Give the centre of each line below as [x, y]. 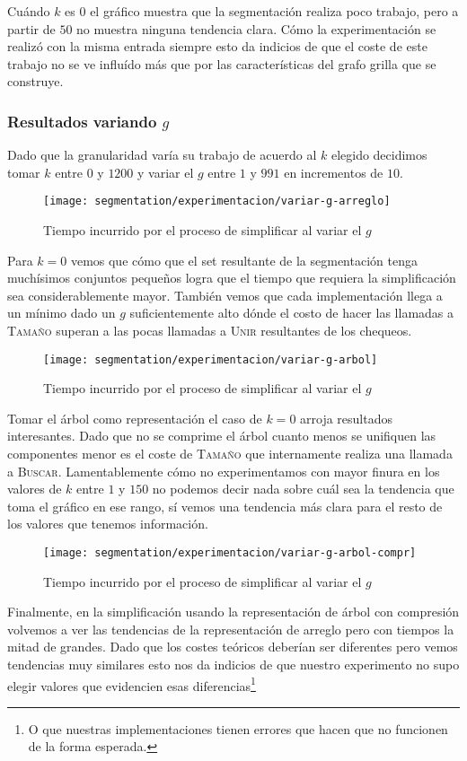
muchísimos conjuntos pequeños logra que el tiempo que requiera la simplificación [232, 278]
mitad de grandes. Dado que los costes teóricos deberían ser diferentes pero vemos [233, 647]
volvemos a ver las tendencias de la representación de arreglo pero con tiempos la [231, 629]
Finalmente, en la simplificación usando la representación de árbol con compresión [233, 612]
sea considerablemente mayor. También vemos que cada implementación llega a [225, 295]
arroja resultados [347, 418]
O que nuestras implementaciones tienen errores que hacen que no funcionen [238, 728]
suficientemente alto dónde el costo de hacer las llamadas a [292, 313]
